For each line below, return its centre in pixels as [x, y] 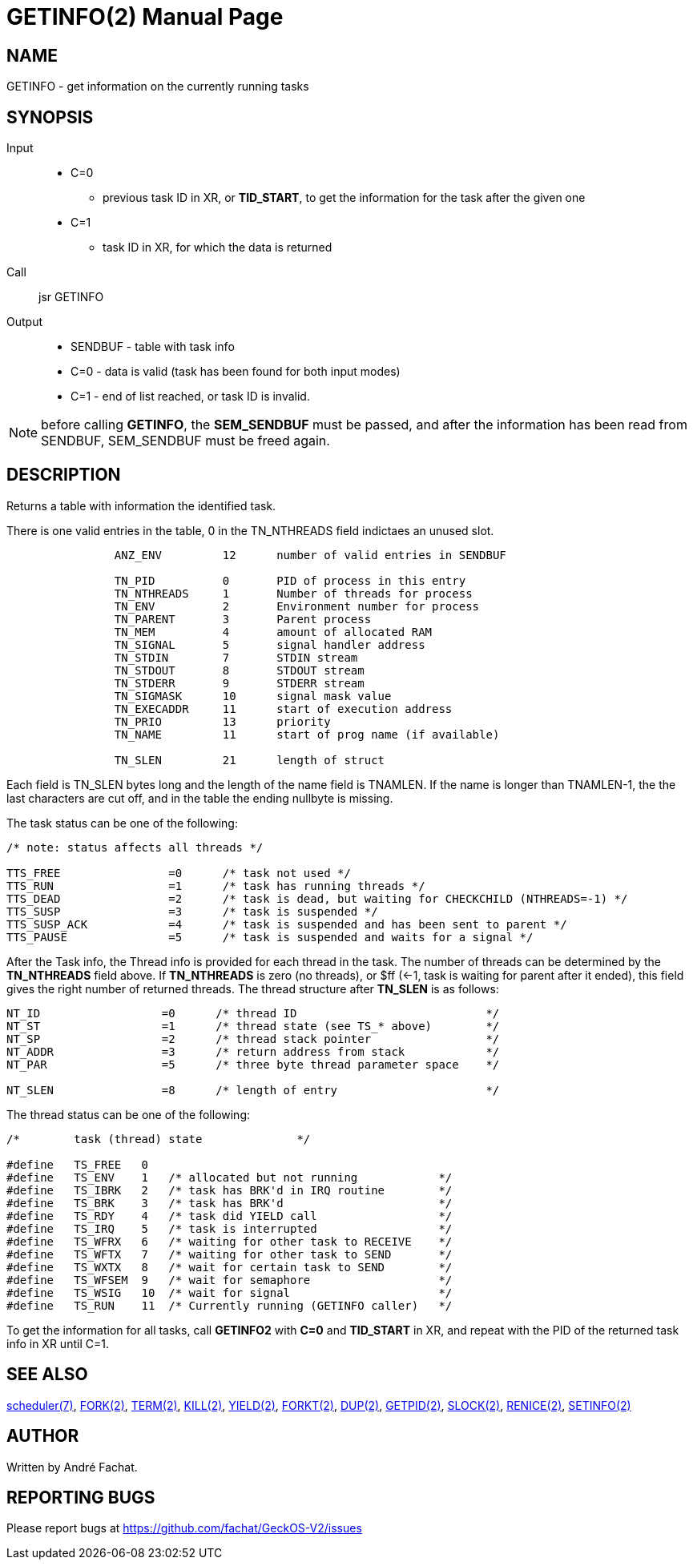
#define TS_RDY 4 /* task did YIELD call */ [230, 1216]
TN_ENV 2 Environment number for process [297, 606]
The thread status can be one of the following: [129, 1114]
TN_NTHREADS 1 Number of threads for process [293, 593]
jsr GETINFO [71, 297]
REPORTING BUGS [81, 1497]
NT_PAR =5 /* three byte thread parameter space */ [253, 1064]
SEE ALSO [47, 1375]
